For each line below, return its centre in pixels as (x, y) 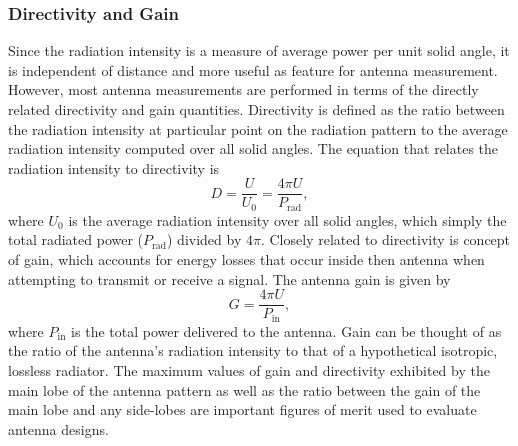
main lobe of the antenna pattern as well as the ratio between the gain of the (244, 389)
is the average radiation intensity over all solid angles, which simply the (287, 219)
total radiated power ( (76, 239)
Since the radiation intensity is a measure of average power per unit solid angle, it (259, 50)
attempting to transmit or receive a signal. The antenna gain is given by (229, 278)
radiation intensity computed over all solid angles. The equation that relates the (253, 148)
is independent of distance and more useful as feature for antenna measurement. (253, 69)
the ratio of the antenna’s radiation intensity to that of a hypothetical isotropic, (253, 350)
